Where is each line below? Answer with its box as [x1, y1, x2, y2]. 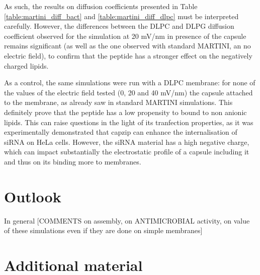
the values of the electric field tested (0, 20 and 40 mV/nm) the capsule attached [4, 87, 253, 97]
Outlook [4, 186, 61, 206]
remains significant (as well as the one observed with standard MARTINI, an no [4, 40, 251, 51]
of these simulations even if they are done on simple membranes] [4, 225, 203, 236]
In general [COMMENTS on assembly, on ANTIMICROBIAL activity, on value [4, 215, 250, 226]
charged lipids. [4, 60, 49, 71]
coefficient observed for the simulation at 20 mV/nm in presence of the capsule [4, 30, 246, 41]
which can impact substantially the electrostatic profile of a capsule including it [4, 146, 249, 157]
